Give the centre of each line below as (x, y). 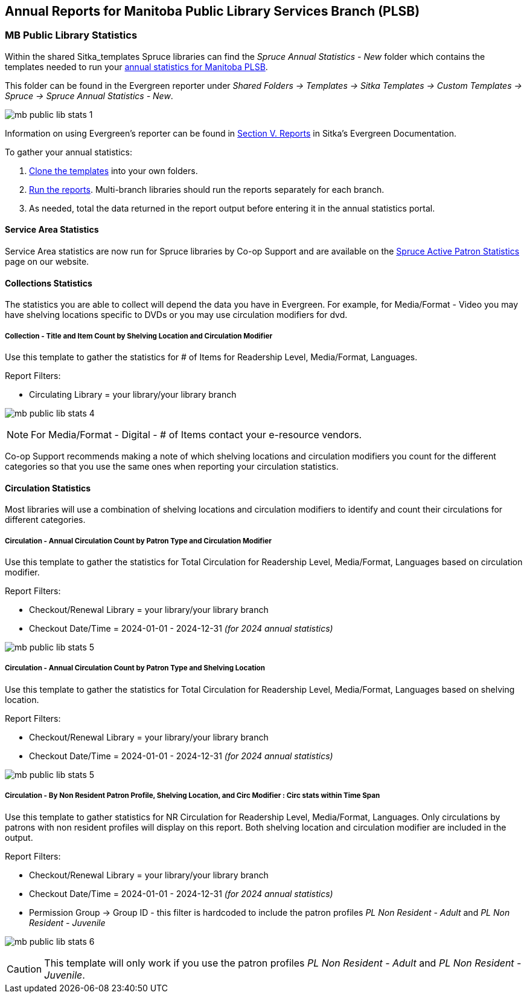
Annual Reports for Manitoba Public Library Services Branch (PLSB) (212, 11)
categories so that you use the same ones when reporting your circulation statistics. (172, 467)
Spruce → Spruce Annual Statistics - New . (89, 96)
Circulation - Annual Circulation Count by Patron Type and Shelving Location (135, 668)
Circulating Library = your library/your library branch (133, 395)
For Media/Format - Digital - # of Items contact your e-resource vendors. (196, 435)
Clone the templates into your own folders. (113, 170)
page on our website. (47, 262)
